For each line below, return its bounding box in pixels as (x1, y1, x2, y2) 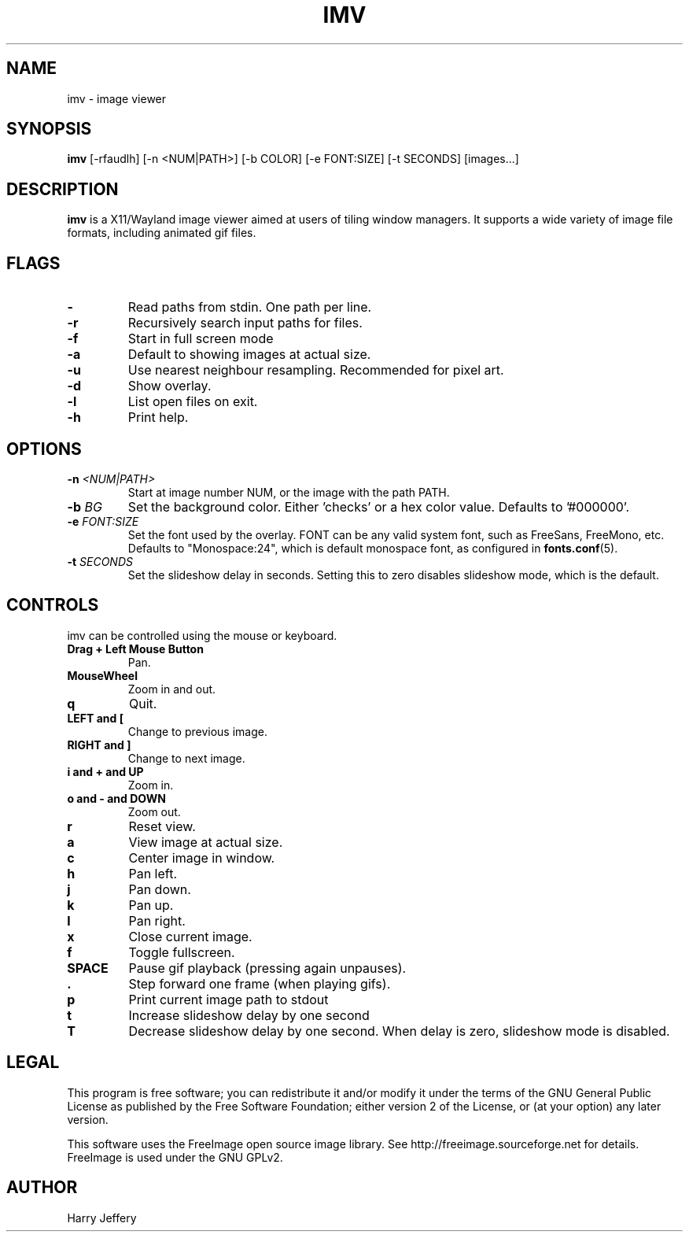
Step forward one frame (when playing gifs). (128, 975, 391, 992)
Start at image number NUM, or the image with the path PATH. (127, 485, 450, 499)
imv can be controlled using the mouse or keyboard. (67, 628, 337, 642)
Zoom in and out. (127, 682, 216, 696)
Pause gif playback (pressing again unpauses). (128, 959, 407, 976)
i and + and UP (67, 764, 144, 778)
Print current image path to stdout (128, 991, 329, 1007)
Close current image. (128, 928, 252, 944)
